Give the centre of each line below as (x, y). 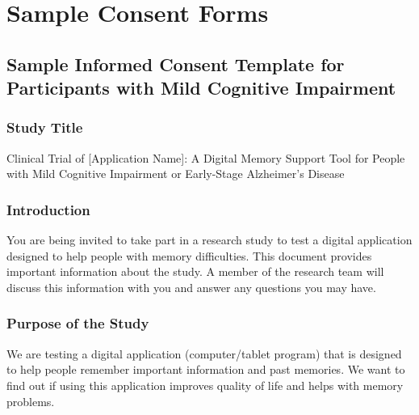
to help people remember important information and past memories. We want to (206, 369)
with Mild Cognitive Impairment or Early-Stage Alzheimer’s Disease (176, 174)
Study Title (45, 127)
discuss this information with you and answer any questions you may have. (191, 287)
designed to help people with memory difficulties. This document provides (189, 255)
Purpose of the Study (78, 323)
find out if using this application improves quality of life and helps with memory (205, 385)
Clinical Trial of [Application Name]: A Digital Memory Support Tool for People (206, 157)
